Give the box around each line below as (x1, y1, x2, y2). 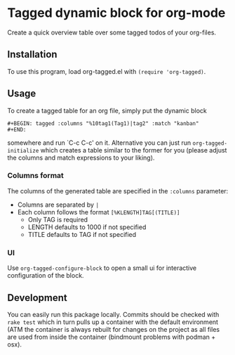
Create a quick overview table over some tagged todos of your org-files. (7, 28, 216, 37)
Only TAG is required (27, 215, 88, 224)
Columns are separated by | (17, 200, 100, 209)
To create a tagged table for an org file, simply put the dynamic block (7, 106, 207, 115)
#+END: (7, 126, 27, 133)
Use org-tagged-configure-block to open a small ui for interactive (7, 264, 197, 272)
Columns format (7, 171, 65, 181)
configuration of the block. (7, 271, 84, 280)
